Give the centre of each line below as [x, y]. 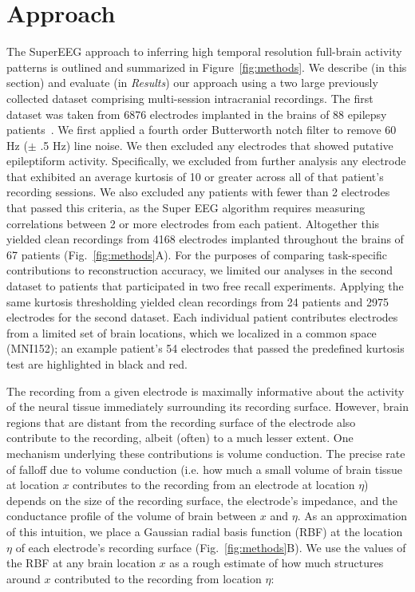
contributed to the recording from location [158, 578]
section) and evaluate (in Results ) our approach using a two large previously [192, 83]
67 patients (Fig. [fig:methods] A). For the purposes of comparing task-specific [197, 254]
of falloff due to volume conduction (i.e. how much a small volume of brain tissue [205, 469]
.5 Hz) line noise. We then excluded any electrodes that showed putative [217, 145]
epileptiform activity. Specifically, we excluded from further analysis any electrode [206, 161]
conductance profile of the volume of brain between [132, 516]
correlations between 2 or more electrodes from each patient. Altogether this [193, 223]
